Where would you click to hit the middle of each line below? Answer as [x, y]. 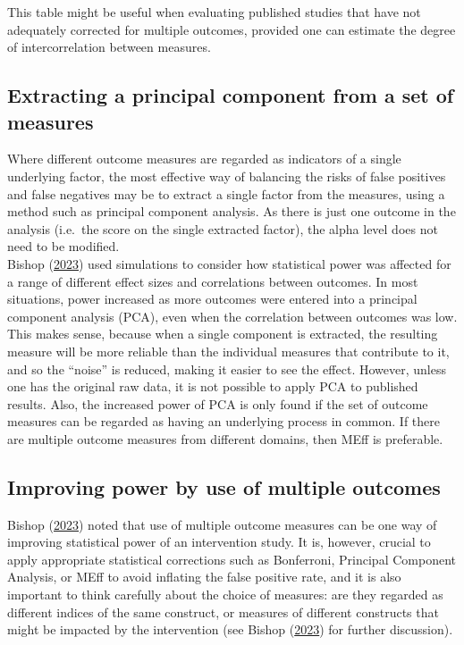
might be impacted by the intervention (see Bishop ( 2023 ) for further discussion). [230, 629]
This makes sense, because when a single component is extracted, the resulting [223, 334]
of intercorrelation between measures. [109, 47]
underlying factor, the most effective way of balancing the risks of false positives [227, 176]
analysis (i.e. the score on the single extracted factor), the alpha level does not [223, 228]
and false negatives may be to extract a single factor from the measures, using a [226, 193]
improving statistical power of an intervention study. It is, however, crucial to [219, 542]
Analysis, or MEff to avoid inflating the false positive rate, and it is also [204, 577]
